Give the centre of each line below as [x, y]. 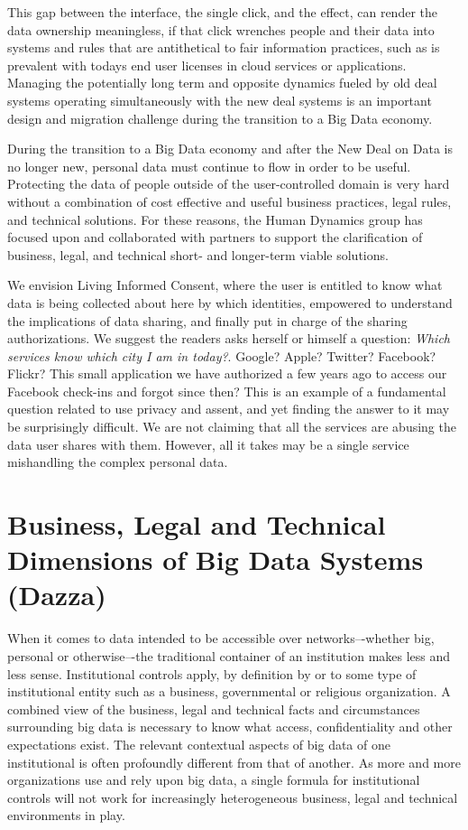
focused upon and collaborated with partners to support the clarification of [215, 237]
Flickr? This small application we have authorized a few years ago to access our [227, 373]
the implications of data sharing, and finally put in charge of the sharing [207, 320]
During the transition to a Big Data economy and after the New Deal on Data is [230, 149]
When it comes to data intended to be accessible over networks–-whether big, [221, 638]
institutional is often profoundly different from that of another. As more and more [234, 762]
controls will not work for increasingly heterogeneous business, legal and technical [233, 797]
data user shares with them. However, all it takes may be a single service [208, 444]
